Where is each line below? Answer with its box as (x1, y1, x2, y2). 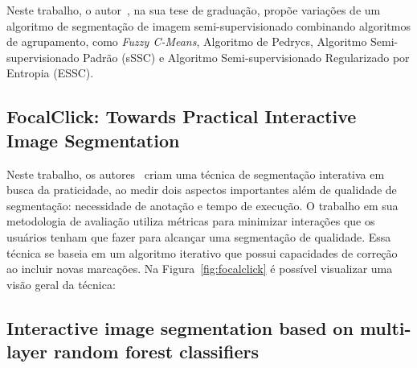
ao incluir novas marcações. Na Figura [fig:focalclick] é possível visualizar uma (6, 260, 393, 277)
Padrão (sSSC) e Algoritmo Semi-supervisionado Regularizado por (83, 48, 410, 65)
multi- (359, 315, 411, 340)
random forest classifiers (53, 339, 260, 364)
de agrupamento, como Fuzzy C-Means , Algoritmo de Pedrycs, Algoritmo (6, 33, 367, 50)
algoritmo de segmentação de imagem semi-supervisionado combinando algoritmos (6, 17, 411, 34)
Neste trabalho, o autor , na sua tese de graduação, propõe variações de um (6, 2, 381, 18)
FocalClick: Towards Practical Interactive (6, 104, 357, 129)
